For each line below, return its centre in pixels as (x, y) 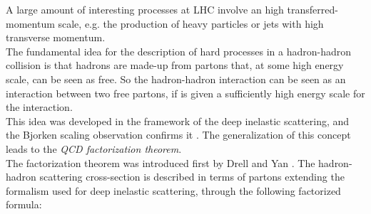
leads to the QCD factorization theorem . (94, 148)
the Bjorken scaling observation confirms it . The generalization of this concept (178, 135)
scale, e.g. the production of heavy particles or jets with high (191, 23)
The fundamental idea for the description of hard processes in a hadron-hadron (178, 51)
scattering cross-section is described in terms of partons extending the (192, 177)
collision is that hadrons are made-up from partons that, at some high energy (175, 65)
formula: (24, 204)
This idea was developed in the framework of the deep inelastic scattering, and (178, 121)
